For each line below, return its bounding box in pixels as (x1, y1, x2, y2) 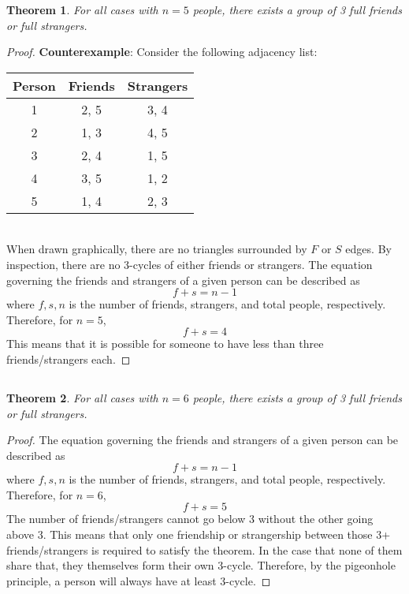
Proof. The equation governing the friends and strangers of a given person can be (6, 431, 399, 448)
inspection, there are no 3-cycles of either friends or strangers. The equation (6, 256, 373, 272)
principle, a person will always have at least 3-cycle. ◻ (6, 572, 271, 588)
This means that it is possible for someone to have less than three (6, 335, 324, 352)
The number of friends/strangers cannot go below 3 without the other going (6, 510, 374, 527)
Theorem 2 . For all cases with (6, 389, 158, 405)
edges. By (345, 241, 392, 257)
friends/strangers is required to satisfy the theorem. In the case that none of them (6, 541, 403, 558)
